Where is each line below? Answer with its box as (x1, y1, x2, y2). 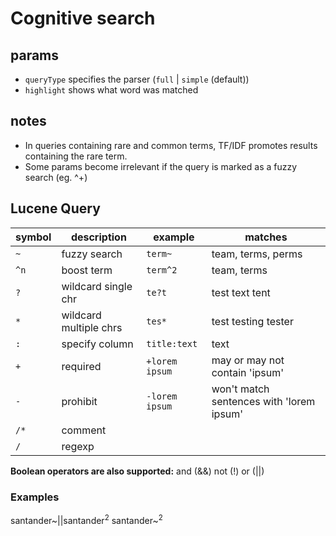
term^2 (146, 264, 178, 276)
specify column (61, 337, 134, 351)
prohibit (61, 394, 98, 408)
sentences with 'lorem (211, 394, 316, 408)
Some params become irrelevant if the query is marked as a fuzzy (24, 160, 298, 172)
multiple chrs (61, 320, 123, 334)
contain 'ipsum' (211, 365, 285, 379)
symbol (15, 230, 52, 244)
